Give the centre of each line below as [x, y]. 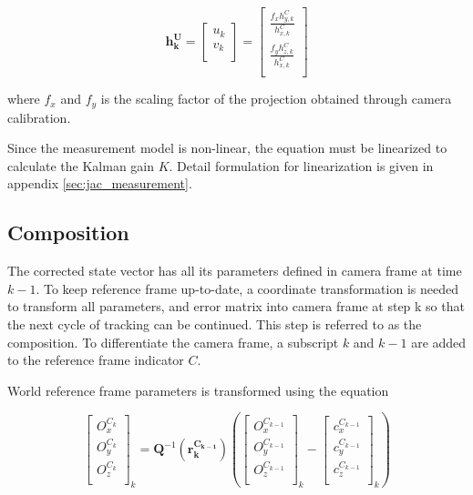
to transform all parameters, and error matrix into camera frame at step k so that [236, 306]
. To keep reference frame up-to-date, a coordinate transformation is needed [247, 288]
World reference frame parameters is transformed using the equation [198, 390]
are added [439, 342]
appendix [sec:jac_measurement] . [100, 183]
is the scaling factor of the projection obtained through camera [276, 99]
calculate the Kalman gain [81, 165]
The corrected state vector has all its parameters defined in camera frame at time [235, 271]
